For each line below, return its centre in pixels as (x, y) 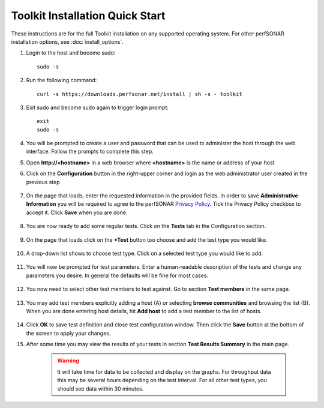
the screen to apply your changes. (68, 333)
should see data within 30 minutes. (100, 388)
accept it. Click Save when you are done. (77, 212)
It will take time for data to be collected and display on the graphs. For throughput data (164, 371)
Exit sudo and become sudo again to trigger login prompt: (97, 107)
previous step (43, 182)
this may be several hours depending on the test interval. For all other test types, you (162, 380)
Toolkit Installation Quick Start (88, 16)
